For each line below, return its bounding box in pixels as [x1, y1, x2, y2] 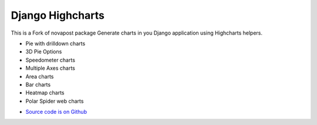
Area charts [25, 73, 54, 80]
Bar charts [25, 81, 51, 88]
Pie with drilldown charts [25, 40, 86, 47]
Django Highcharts [11, 9, 105, 22]
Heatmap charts [25, 89, 65, 96]
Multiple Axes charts [25, 65, 76, 72]
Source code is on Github [25, 109, 87, 116]
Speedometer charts [25, 56, 76, 63]
